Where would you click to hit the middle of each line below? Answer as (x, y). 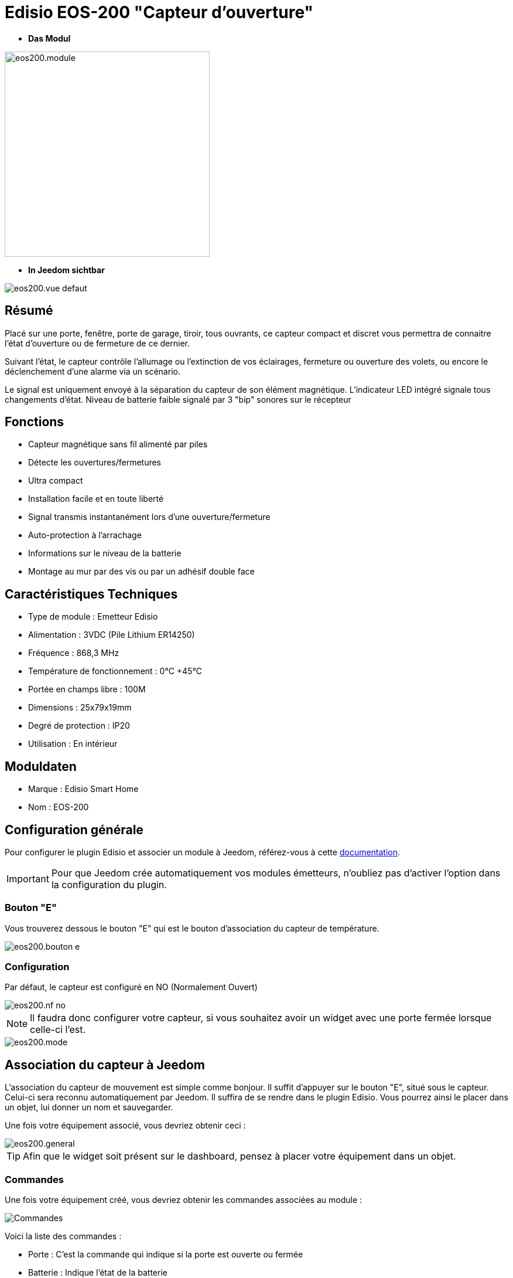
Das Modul (49, 38)
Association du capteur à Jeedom (105, 1065)
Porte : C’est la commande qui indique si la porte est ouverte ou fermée (166, 1255)
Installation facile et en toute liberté (96, 499)
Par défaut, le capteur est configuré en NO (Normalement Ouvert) (131, 987)
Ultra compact (56, 481)
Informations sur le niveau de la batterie (105, 553)
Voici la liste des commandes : (63, 1236)
